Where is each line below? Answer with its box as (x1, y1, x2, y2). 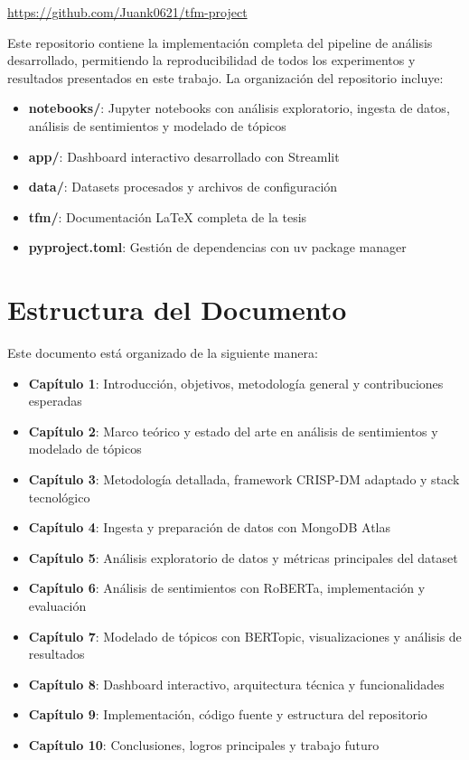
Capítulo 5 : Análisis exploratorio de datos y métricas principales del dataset (28, 548, 458, 567)
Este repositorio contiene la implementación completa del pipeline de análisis (7, 33, 433, 52)
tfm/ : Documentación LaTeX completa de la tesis (28, 207, 307, 226)
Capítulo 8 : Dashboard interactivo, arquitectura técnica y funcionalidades (28, 674, 445, 693)
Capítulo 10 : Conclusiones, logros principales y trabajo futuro (28, 735, 380, 754)
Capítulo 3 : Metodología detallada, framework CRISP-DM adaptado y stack (28, 470, 460, 489)
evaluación (28, 596, 87, 615)
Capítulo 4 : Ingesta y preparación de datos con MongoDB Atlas (28, 518, 390, 537)
